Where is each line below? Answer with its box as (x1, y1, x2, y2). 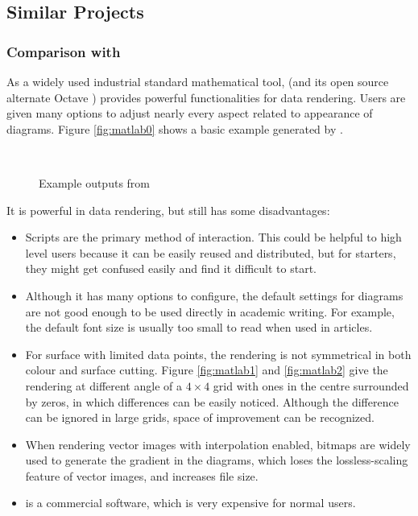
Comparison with (6, 41, 121, 61)
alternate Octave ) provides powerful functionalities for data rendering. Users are (6, 89, 406, 105)
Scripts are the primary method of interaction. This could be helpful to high (25, 229, 402, 246)
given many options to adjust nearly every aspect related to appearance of (6, 105, 373, 122)
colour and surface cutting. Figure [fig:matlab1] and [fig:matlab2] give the (25, 361, 388, 378)
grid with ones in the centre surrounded (213, 377, 409, 394)
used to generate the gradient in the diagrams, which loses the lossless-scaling (25, 452, 408, 469)
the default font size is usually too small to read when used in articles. (25, 319, 373, 336)
